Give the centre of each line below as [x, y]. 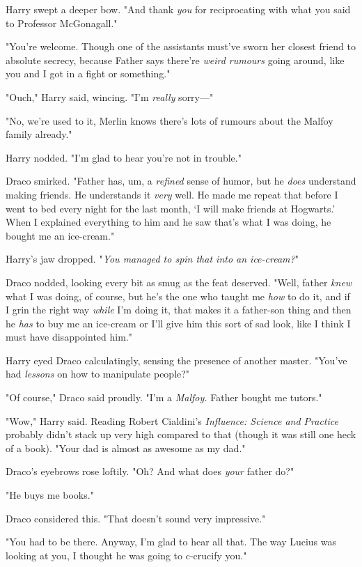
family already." [39, 134]
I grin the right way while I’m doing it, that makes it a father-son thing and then [179, 310]
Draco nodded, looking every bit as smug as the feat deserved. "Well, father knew [179, 282]
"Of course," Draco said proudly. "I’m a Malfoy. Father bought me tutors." [164, 397]
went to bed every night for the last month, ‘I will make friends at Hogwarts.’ [171, 208]
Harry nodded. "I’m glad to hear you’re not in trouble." [124, 157]
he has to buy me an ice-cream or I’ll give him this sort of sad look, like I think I [178, 323]
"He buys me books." [50, 495]
